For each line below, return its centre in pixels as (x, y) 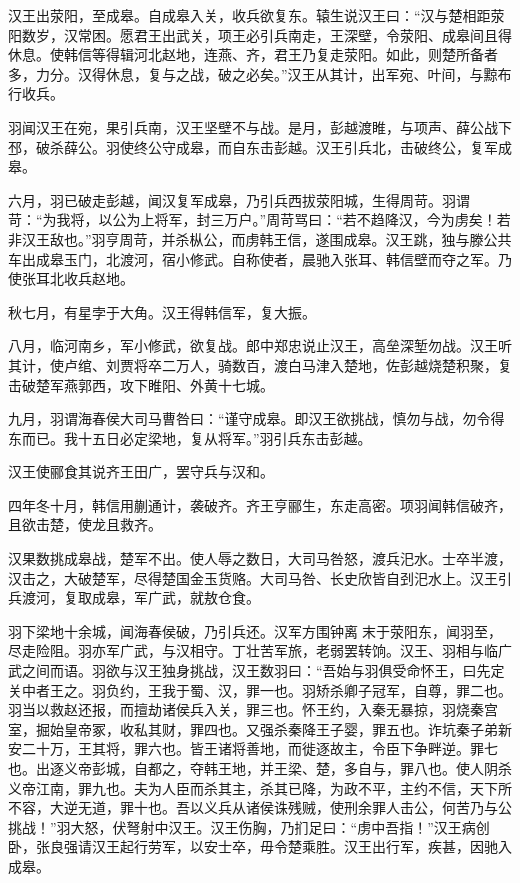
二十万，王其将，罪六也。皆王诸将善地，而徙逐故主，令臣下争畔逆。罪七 (259, 748)
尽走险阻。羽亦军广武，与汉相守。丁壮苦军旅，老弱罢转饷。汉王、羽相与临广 (260, 650)
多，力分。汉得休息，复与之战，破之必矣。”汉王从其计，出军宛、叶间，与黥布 (260, 73)
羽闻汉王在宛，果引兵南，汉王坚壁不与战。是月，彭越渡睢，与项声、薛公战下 (260, 126)
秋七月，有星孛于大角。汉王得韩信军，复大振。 (162, 311)
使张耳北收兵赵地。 (71, 278)
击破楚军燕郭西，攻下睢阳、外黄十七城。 (141, 384)
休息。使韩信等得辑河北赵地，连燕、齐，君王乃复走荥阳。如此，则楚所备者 (253, 54)
